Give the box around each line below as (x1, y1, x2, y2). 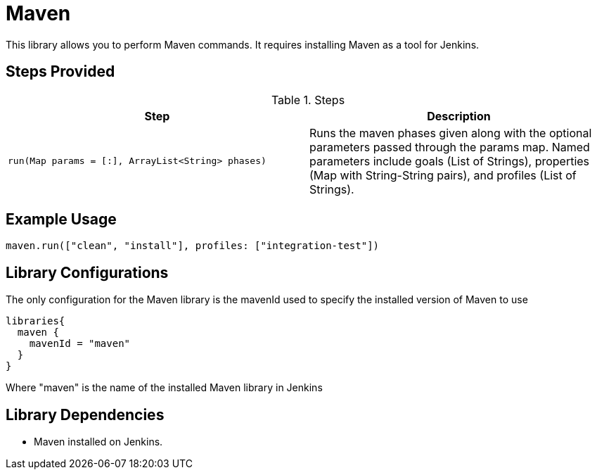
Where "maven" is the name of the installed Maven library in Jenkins (6, 381, 323, 394)
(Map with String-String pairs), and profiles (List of (309, 167, 577, 182)
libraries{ (6, 315, 65, 327)
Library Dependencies (6, 405, 165, 424)
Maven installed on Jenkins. (34, 436, 163, 448)
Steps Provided (6, 63, 115, 81)
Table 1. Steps (271, 92, 345, 107)
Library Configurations (6, 263, 169, 281)
